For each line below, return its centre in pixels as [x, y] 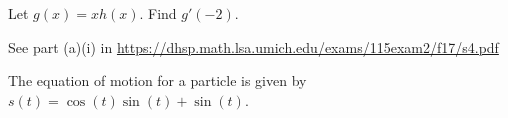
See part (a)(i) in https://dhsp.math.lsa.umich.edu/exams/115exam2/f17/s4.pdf [253, 46]
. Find [158, 13]
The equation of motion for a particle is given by [157, 80]
